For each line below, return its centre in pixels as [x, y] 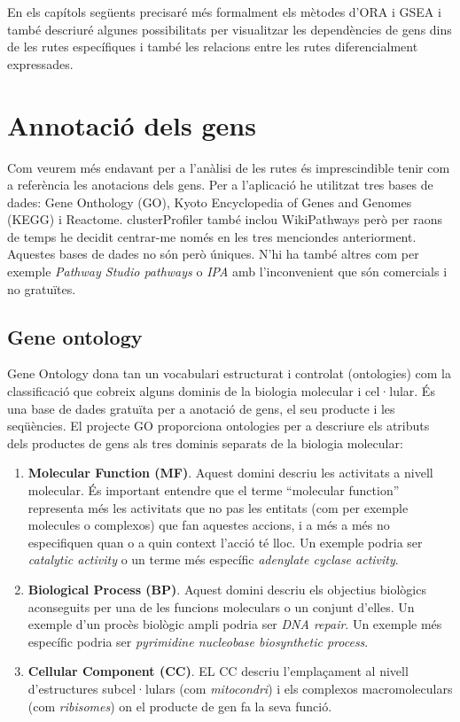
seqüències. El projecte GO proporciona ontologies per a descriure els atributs [218, 426]
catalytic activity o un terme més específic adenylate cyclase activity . [213, 559]
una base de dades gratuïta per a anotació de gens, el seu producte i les [201, 408]
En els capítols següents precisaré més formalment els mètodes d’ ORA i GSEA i [224, 12]
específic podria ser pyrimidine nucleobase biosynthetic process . [198, 641]
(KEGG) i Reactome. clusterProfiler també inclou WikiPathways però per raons [225, 219]
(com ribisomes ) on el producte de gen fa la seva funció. [180, 706]
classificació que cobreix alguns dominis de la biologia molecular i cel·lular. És [221, 391]
